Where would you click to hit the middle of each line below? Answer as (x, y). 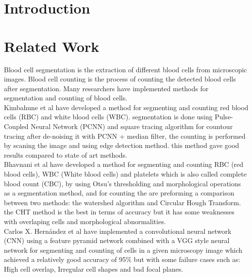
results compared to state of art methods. (66, 155)
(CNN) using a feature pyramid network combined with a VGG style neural (117, 240)
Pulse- (224, 117)
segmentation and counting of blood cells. (66, 98)
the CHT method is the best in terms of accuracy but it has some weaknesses (119, 212)
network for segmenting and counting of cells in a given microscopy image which (123, 250)
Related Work (52, 46)
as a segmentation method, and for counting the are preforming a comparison (119, 193)
